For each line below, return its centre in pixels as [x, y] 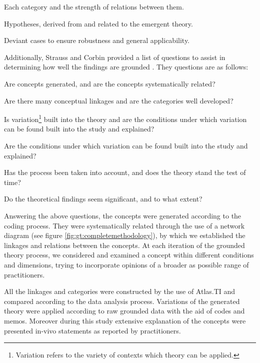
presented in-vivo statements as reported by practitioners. [92, 330]
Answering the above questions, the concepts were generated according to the [123, 215]
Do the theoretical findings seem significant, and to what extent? [103, 199]
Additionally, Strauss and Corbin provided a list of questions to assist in [115, 57]
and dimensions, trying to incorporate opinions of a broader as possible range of [126, 264]
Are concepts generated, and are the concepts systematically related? [110, 83]
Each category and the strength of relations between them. [94, 6]
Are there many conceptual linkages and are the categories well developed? [119, 100]
